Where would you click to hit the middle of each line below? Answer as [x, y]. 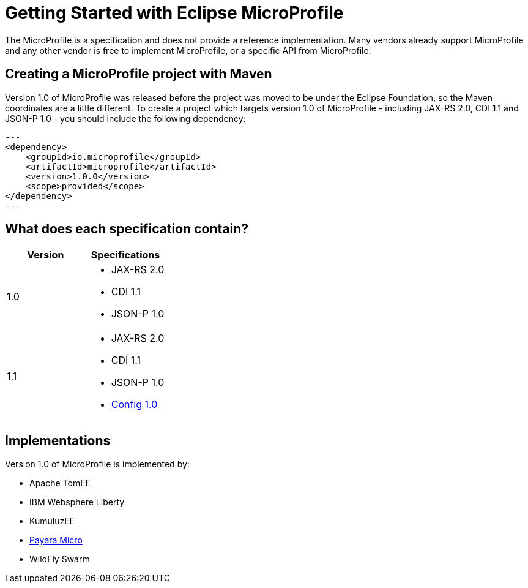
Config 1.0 [134, 405]
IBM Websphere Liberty [77, 502]
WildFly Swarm [60, 559]
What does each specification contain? [127, 229]
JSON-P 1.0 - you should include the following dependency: [125, 118]
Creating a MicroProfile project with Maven [139, 74]
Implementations [58, 440]
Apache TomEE [60, 483]
